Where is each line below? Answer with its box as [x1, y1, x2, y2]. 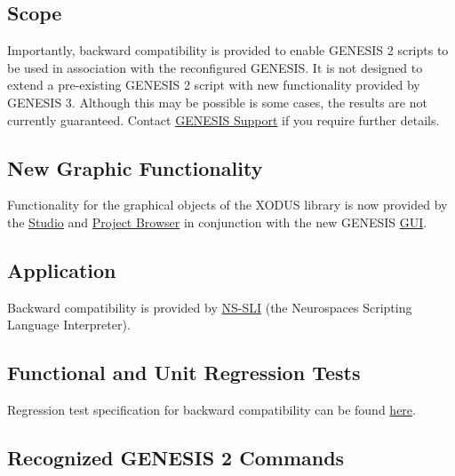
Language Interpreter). [7, 315, 131, 334]
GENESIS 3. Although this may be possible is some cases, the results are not [7, 92, 427, 111]
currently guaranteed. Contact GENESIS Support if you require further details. [7, 110, 440, 129]
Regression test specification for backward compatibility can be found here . [7, 401, 416, 419]
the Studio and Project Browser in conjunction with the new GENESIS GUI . [7, 212, 427, 231]
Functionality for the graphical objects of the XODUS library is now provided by [7, 195, 448, 214]
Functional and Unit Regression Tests [7, 359, 361, 386]
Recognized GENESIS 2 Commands [7, 444, 345, 472]
